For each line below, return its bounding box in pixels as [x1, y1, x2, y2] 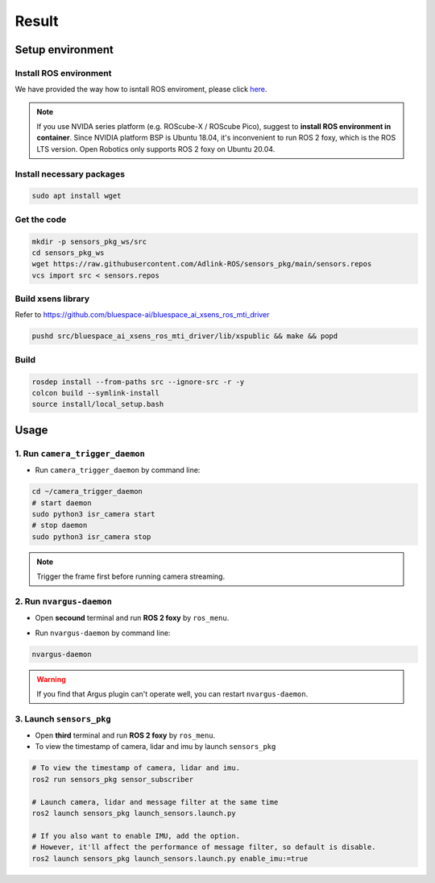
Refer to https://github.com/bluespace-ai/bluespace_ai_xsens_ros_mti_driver [14, 310, 270, 320]
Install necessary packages [14, 168, 125, 179]
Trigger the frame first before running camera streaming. [36, 571, 226, 581]
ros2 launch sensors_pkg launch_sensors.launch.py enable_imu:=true [31, 854, 309, 863]
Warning [36, 674, 66, 684]
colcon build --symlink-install [31, 388, 160, 397]
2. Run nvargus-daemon [14, 596, 113, 607]
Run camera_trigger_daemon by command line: [35, 465, 201, 475]
